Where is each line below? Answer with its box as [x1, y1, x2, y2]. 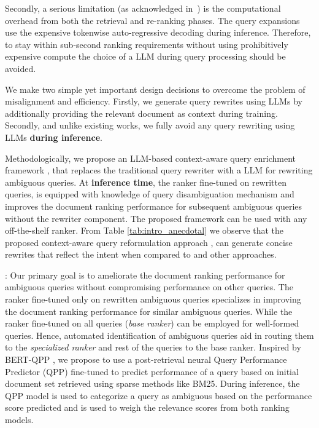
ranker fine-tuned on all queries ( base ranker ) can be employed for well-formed [5, 317, 299, 330]
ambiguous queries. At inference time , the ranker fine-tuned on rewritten [5, 175, 286, 188]
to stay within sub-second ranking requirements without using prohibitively [5, 38, 288, 50]
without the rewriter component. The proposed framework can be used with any [5, 212, 307, 224]
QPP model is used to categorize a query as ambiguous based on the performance [5, 389, 312, 402]
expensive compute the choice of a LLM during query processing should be [5, 50, 286, 63]
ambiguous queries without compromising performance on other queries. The [5, 280, 293, 293]
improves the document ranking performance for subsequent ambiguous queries [5, 199, 302, 212]
